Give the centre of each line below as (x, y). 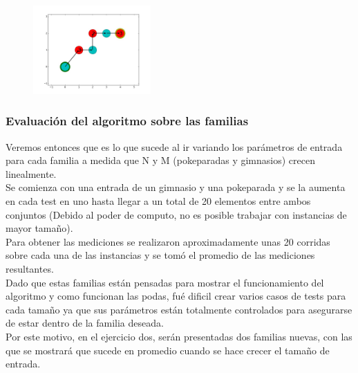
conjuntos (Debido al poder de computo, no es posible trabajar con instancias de (176, 214)
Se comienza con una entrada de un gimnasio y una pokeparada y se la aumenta (176, 187)
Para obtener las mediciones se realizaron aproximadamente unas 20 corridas (168, 241)
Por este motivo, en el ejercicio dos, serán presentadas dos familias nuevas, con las (179, 336)
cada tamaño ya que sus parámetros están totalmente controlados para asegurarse (179, 309)
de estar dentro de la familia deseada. (85, 323)
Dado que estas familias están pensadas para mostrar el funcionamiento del (165, 282)
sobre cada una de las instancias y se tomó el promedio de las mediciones (160, 255)
